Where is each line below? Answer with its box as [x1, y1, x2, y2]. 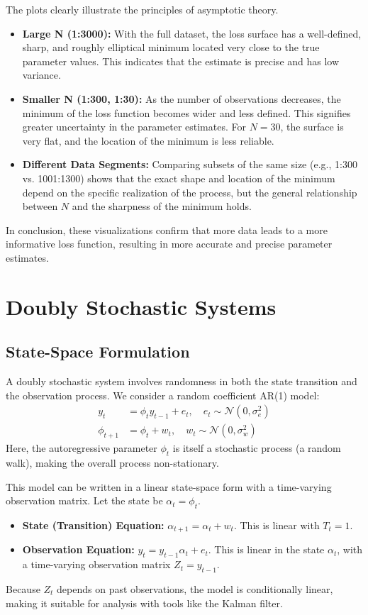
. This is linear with [233, 517, 320, 532]
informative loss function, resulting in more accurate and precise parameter [6, 236, 333, 251]
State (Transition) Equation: [22, 517, 165, 532]
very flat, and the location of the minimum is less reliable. [22, 133, 274, 148]
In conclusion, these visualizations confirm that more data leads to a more [6, 222, 328, 237]
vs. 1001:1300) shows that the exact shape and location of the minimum [22, 170, 335, 185]
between [22, 199, 58, 214]
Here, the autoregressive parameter [6, 441, 157, 455]
